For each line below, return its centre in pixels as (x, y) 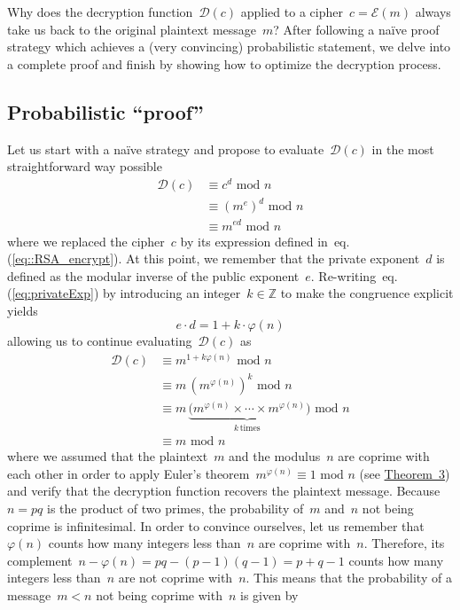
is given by (269, 594)
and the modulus (275, 456)
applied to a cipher (292, 12)
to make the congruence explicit (367, 293)
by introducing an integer (172, 293)
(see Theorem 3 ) (405, 473)
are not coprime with (175, 578)
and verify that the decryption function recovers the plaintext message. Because (224, 491)
